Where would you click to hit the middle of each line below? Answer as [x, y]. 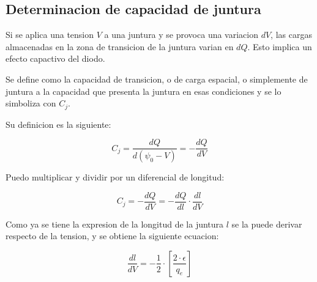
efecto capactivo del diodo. [55, 58]
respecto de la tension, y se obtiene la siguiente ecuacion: [112, 236]
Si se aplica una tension [50, 35]
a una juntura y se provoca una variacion [181, 35]
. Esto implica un [280, 46]
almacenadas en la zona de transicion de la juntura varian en [120, 46]
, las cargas [291, 35]
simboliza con [31, 103]
